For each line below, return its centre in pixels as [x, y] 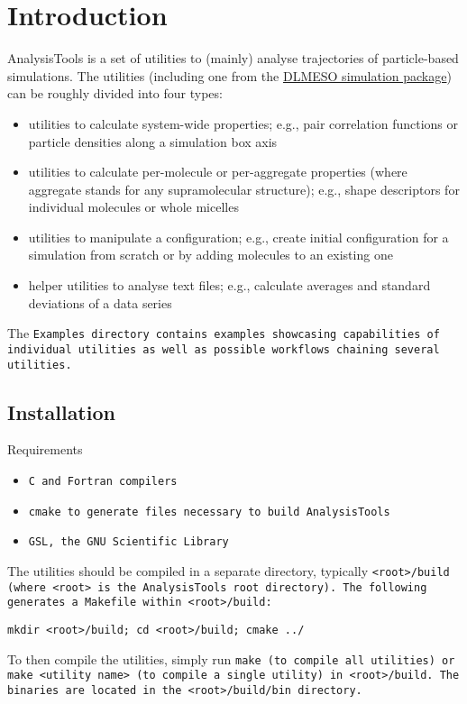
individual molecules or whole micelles [133, 207]
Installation [61, 411]
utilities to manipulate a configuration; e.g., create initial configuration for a [238, 237]
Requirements [45, 449]
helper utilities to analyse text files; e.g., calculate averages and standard [229, 285]
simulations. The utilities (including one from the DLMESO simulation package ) [229, 75]
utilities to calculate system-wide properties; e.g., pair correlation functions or [243, 123]
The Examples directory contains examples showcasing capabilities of [224, 333]
